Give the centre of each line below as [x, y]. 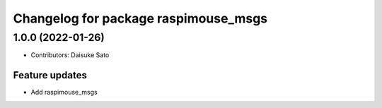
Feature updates [50, 75]
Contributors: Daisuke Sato [70, 55]
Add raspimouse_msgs [64, 92]
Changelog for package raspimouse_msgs [140, 18]
